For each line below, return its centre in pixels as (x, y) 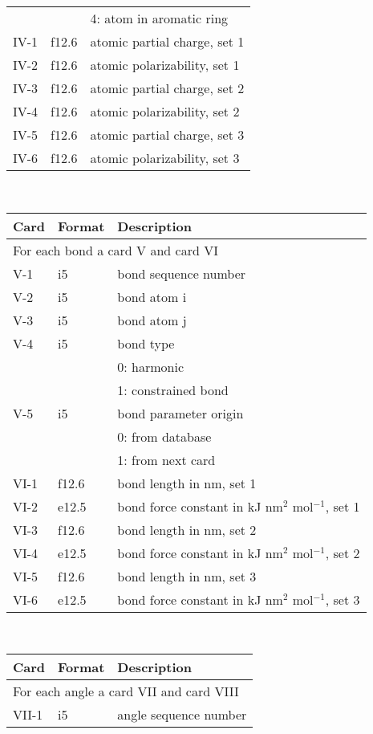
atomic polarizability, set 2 (165, 111)
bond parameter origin (180, 413)
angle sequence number (182, 715)
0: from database (164, 436)
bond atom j (152, 320)
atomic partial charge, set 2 (167, 88)
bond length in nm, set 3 (187, 576)
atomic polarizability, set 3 (165, 158)
